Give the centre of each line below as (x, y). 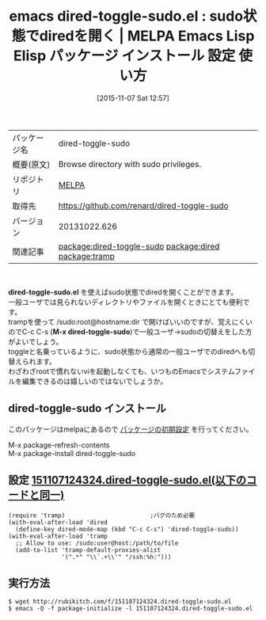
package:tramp (86, 256)
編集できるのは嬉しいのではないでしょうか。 (95, 381)
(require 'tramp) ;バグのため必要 (102, 515)
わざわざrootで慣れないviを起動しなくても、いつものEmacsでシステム (122, 371)
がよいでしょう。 (36, 341)
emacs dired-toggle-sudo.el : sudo (126, 16)
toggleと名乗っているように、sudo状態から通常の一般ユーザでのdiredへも (128, 351)
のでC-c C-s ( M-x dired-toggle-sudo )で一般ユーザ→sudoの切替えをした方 (130, 331)
